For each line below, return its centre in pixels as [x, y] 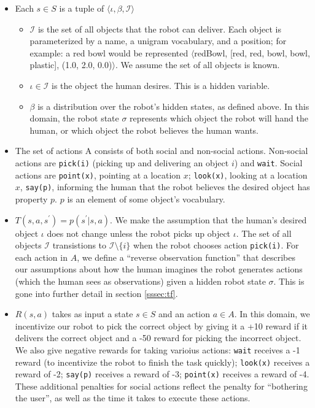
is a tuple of [82, 8]
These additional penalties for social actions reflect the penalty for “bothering [161, 386]
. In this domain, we [272, 314]
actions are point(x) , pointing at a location [98, 175]
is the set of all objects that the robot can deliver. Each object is [160, 29]
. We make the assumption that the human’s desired [208, 219]
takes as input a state [92, 314]
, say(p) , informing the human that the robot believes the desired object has [165, 187]
